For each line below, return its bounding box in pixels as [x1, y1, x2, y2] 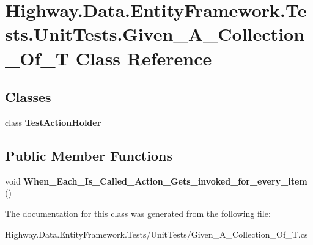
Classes [5, 87, 51, 106]
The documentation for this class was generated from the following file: [5, 207, 271, 219]
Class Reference [75, 45, 212, 70]
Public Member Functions [5, 145, 172, 164]
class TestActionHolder [5, 115, 101, 128]
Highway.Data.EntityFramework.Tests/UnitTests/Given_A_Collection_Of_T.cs [5, 227, 308, 240]
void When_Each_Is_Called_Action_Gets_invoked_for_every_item [5, 174, 307, 187]
